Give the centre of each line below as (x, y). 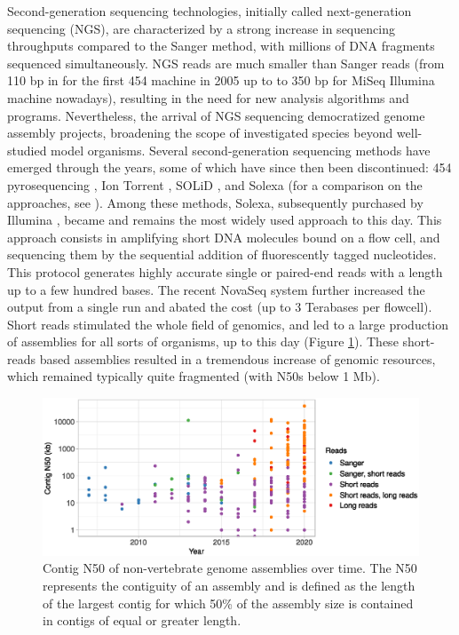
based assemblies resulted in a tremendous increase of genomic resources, (237, 358)
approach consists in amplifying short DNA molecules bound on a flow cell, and (224, 237)
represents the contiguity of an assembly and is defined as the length (229, 586)
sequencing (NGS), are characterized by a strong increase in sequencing (201, 28)
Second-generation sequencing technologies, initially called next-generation (210, 11)
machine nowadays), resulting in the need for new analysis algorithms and (208, 97)
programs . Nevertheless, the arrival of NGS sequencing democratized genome (216, 115)
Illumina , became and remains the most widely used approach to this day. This (225, 220)
